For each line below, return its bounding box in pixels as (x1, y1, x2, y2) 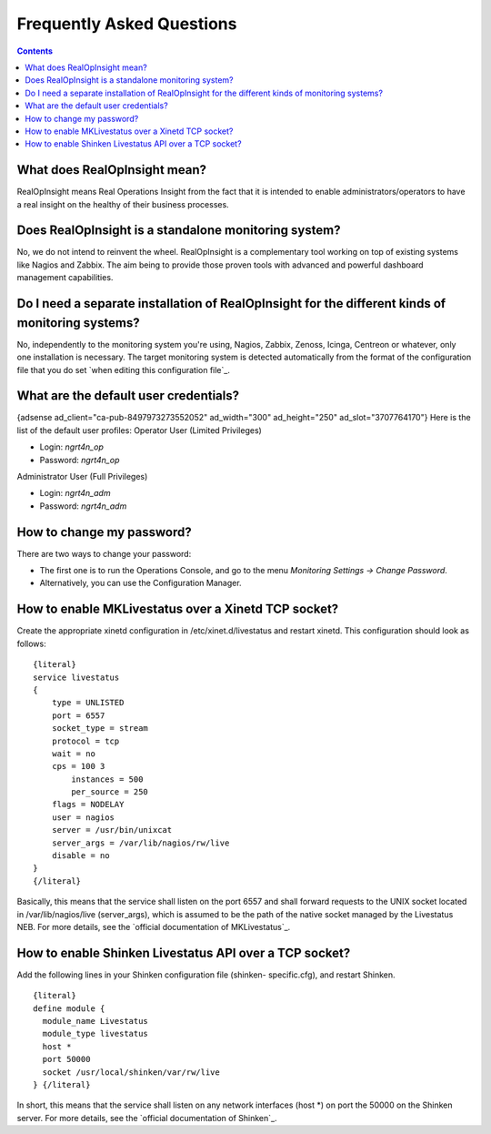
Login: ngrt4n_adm (39, 488, 111, 499)
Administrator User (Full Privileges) (16, 471, 148, 482)
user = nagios (51, 812, 115, 823)
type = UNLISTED (51, 697, 125, 708)
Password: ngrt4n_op (39, 454, 120, 465)
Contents (16, 46, 54, 56)
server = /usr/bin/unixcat (51, 825, 173, 835)
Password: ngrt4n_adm (39, 501, 127, 511)
